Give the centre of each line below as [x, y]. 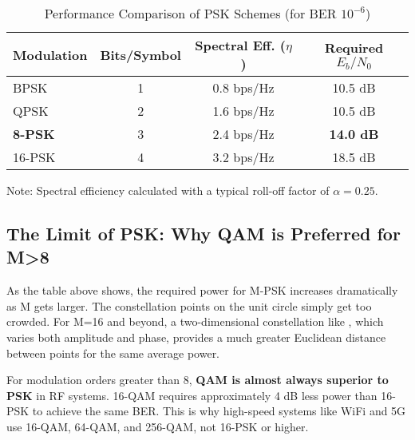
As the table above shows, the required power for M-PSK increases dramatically [202, 290]
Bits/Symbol [140, 54]
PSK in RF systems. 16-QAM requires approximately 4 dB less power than [192, 395]
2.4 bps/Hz [243, 134]
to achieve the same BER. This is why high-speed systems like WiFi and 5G [219, 411]
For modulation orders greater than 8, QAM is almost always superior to [198, 380]
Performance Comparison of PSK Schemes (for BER [190, 13]
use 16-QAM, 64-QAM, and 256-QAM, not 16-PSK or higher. [158, 426]
